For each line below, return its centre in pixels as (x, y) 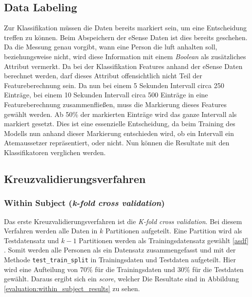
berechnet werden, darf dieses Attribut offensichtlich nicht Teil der (103, 76)
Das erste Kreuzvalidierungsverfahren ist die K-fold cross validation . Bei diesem (123, 221)
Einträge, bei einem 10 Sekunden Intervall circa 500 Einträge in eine (106, 95)
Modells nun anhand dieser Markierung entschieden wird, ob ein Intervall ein (119, 133)
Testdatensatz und (31, 240)
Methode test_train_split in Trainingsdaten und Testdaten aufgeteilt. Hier (120, 259)
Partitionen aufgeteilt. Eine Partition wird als (174, 231)
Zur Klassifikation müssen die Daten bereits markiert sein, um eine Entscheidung (125, 28)
